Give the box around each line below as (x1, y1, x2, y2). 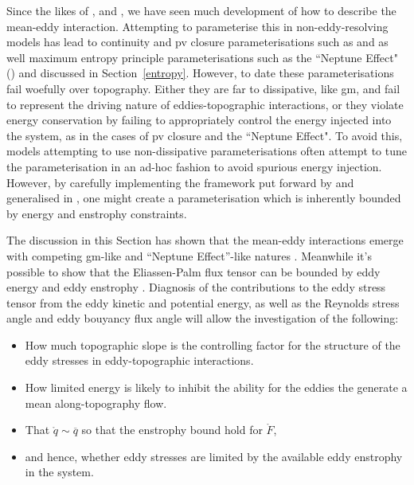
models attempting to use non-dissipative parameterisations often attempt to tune (6, 143, 407, 159)
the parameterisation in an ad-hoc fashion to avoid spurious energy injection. (6, 158, 382, 174)
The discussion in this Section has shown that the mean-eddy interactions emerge (6, 232, 404, 248)
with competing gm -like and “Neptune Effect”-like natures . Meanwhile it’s (6, 247, 372, 264)
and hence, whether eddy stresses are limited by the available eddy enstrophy (25, 448, 403, 464)
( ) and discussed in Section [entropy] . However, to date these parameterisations (6, 65, 394, 81)
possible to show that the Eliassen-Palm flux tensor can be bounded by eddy (6, 263, 381, 280)
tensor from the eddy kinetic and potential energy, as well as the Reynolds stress (6, 294, 400, 311)
